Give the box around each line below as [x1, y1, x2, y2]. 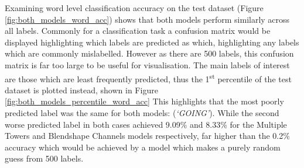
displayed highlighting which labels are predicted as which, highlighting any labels [5, 36, 299, 48]
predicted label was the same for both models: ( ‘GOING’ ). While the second [5, 107, 279, 118]
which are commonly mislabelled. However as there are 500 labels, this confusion [5, 47, 294, 60]
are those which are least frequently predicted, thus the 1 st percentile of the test [5, 71, 292, 85]
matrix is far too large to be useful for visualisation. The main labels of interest [5, 58, 290, 71]
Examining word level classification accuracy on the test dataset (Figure [5, 2, 264, 13]
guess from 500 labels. [5, 152, 84, 164]
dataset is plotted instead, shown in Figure [5, 83, 158, 96]
